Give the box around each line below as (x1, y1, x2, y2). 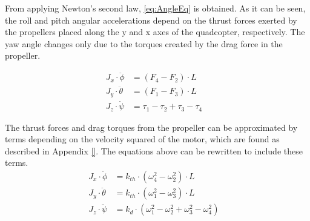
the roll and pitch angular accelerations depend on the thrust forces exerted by (5, 13, 297, 26)
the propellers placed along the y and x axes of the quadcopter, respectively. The (5, 25, 305, 38)
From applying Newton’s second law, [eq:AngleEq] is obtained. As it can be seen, (5, 2, 306, 14)
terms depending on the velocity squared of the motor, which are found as (5, 133, 280, 145)
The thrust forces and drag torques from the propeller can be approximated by (5, 120, 298, 133)
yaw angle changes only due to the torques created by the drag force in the (5, 37, 283, 50)
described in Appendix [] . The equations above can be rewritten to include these (5, 144, 303, 157)
